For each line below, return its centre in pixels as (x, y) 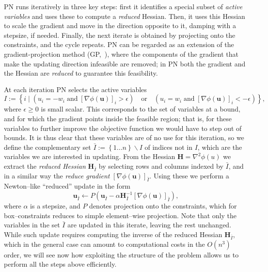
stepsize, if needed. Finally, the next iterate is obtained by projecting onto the (120, 35)
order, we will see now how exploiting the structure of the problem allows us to (121, 254)
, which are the (220, 147)
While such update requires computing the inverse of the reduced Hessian (113, 234)
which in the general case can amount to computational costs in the (104, 244)
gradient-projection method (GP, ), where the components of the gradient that (121, 54)
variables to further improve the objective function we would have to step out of (123, 128)
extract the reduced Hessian (45, 166)
